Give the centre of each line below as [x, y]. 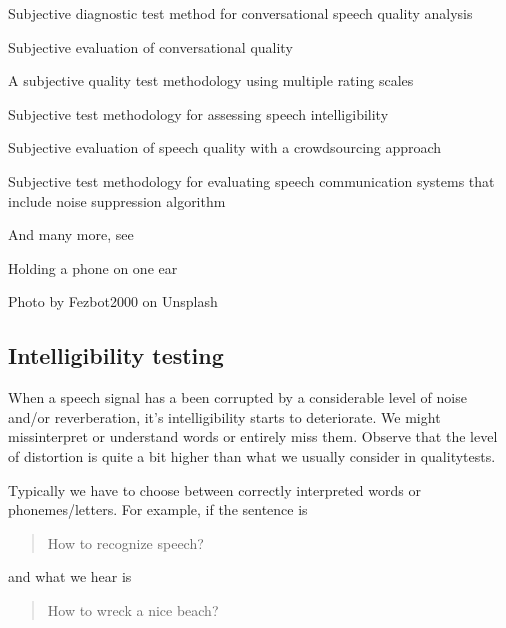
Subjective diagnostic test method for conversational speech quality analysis [240, 13]
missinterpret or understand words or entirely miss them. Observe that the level [253, 436]
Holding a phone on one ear [93, 267]
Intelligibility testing [116, 355]
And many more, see [71, 234]
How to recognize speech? [125, 542]
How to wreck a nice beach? [133, 609]
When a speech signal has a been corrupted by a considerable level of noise [237, 397]
